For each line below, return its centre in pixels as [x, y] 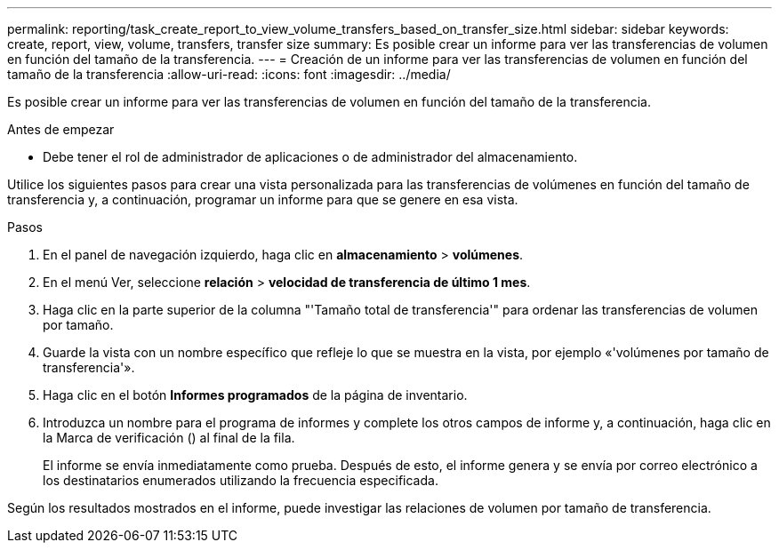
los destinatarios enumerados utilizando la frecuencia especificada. [241, 480]
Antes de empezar [61, 129]
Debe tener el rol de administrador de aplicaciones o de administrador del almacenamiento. [310, 157]
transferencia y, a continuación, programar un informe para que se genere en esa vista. [263, 199]
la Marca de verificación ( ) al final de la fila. [169, 438]
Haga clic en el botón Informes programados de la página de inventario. [255, 395]
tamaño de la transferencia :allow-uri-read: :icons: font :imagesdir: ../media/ [229, 74]
